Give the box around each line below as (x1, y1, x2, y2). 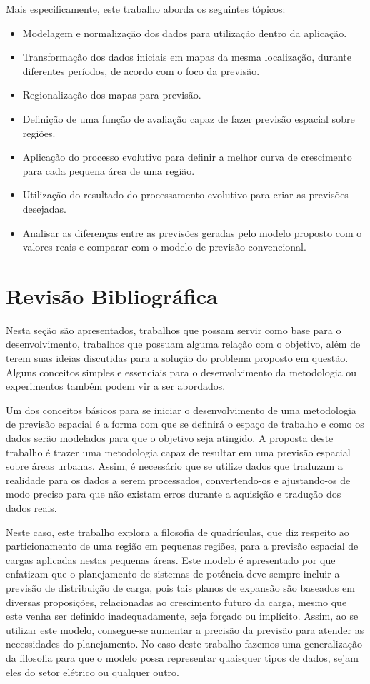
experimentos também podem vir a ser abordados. (6, 378, 226, 393)
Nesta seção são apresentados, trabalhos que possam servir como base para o (6, 322, 341, 337)
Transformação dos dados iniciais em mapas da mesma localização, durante (22, 49, 352, 64)
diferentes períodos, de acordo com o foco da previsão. (22, 63, 260, 78)
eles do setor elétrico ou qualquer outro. (6, 664, 179, 679)
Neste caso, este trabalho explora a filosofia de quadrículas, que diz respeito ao (6, 524, 349, 539)
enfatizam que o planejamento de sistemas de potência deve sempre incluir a (6, 566, 340, 581)
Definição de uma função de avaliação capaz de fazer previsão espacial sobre (22, 111, 355, 126)
